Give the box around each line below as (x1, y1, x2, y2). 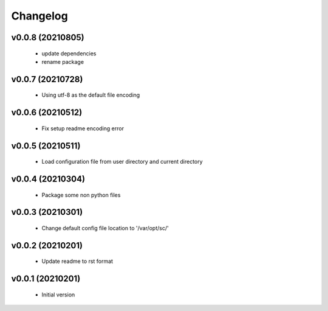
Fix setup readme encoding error (41, 125, 125, 132)
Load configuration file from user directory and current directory (41, 158, 203, 166)
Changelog (11, 9, 68, 23)
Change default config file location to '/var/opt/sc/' (41, 224, 169, 231)
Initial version (41, 291, 75, 298)
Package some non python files (41, 191, 121, 198)
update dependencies (41, 49, 97, 57)
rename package (41, 58, 84, 65)
